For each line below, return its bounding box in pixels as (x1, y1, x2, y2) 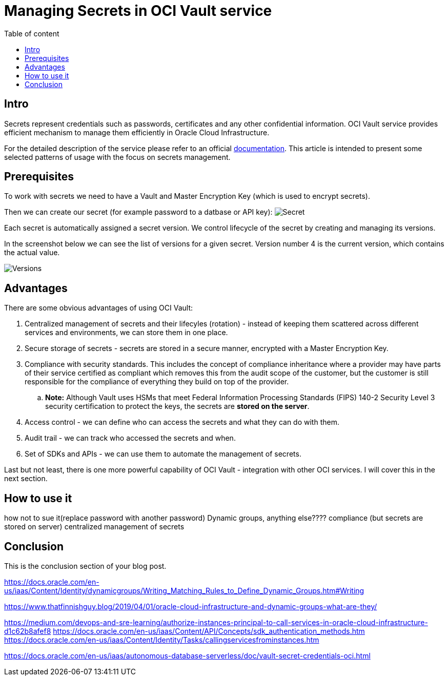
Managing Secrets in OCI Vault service (4, 2, 272, 19)
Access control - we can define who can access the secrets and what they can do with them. (25, 418, 339, 427)
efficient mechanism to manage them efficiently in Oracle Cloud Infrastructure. (4, 128, 270, 137)
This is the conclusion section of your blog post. (4, 561, 167, 570)
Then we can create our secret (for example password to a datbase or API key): (4, 208, 273, 217)
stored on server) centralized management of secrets (4, 522, 185, 531)
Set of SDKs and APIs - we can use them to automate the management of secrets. (25, 449, 301, 459)
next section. (4, 474, 48, 483)
